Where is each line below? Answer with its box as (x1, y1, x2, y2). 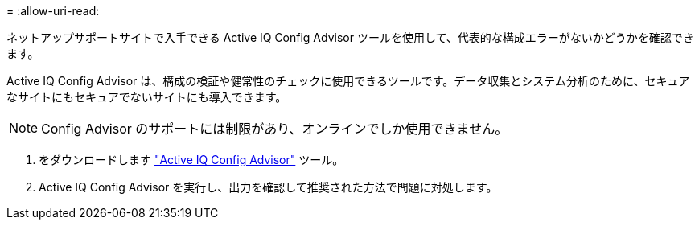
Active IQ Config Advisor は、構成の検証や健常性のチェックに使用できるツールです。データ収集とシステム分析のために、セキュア (6, 74, 690, 88)
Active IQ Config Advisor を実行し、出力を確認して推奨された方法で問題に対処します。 (39, 180, 498, 194)
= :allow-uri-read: (6, 4, 100, 18)
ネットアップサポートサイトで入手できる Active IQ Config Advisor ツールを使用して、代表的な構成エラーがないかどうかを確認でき (6, 31, 694, 44)
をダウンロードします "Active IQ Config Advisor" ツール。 (39, 153, 344, 166)
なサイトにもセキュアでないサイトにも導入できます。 (6, 90, 287, 104)
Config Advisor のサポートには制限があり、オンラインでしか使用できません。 (41, 121, 508, 137)
